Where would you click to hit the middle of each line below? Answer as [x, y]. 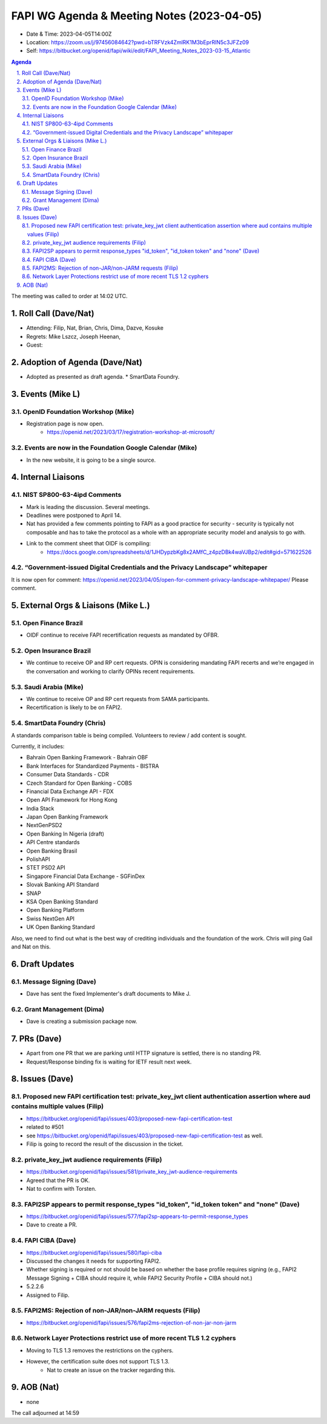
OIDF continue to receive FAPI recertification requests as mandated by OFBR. [123, 635]
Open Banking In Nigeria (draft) [65, 834]
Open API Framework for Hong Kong [72, 800]
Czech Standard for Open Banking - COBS [79, 783]
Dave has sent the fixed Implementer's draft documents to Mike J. [108, 994]
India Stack [40, 808]
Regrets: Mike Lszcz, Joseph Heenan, [74, 336]
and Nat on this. [31, 947]
